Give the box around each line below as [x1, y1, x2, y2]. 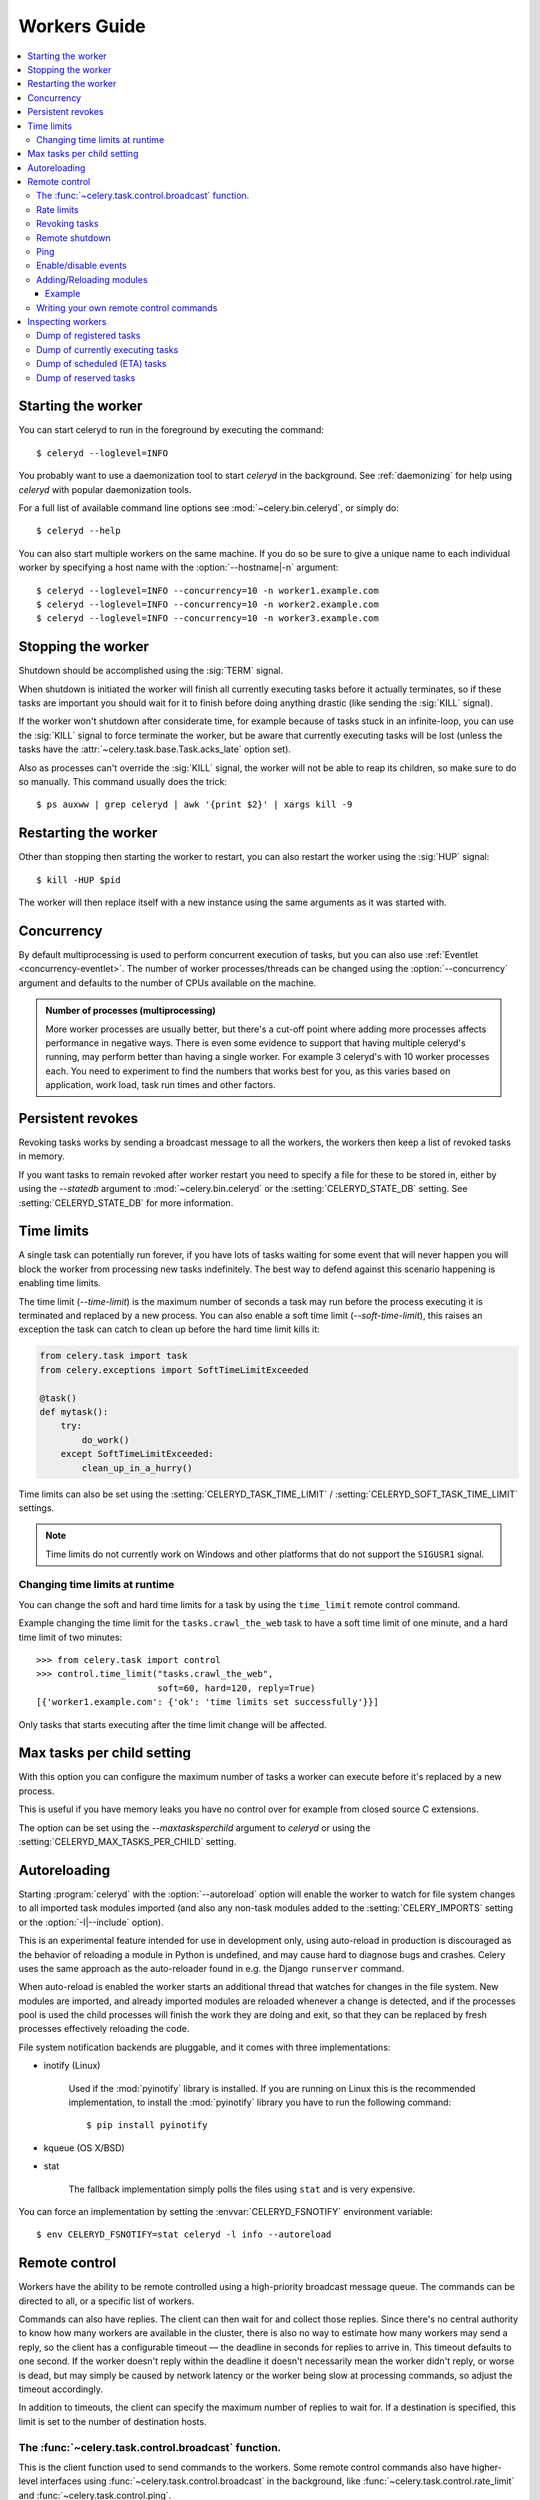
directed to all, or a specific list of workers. [18, 2295, 195, 2307]
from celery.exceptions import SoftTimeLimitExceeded [39, 1364, 309, 1375]
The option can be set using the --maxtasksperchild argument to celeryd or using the [18, 1821, 371, 1834]
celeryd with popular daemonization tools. [18, 483, 192, 495]
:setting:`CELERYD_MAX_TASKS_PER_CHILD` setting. [18, 1836, 237, 1848]
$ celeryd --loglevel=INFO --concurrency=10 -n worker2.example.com [36, 598, 379, 610]
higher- [471, 2461, 502, 2473]
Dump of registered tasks [36, 330, 141, 342]
